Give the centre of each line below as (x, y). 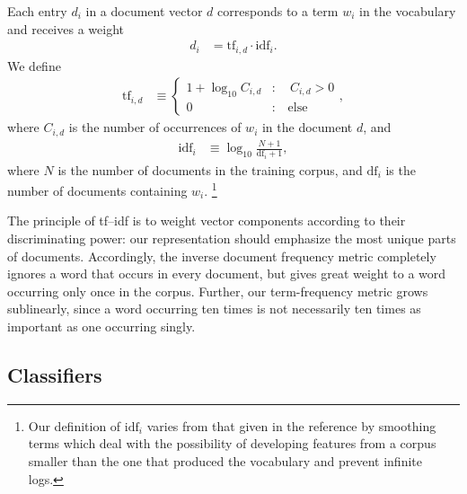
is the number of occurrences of (155, 127)
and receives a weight (66, 28)
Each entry (37, 11)
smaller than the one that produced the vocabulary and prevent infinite (225, 460)
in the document (307, 127)
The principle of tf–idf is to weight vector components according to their (207, 221)
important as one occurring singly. (101, 326)
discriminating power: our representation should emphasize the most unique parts (232, 238)
